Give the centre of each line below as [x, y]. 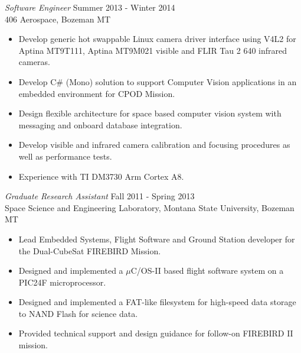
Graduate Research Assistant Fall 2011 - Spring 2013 [100, 196]
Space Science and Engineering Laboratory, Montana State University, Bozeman [150, 207]
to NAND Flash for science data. [78, 313]
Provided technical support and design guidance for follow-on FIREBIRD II [156, 333]
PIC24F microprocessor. [62, 282]
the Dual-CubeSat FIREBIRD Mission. [90, 250]
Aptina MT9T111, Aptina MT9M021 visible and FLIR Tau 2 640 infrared [153, 50]
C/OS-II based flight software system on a [207, 271]
